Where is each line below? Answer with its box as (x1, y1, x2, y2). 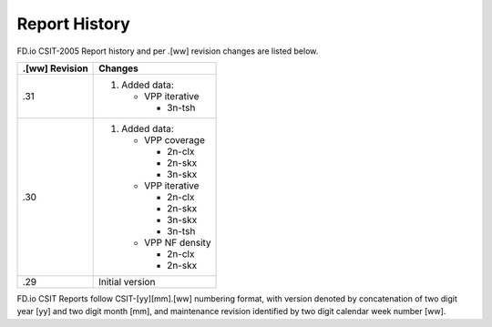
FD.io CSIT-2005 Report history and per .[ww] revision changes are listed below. (16, 46, 319, 56)
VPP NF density (144, 236, 211, 249)
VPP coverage (144, 133, 205, 146)
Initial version (98, 275, 156, 288)
